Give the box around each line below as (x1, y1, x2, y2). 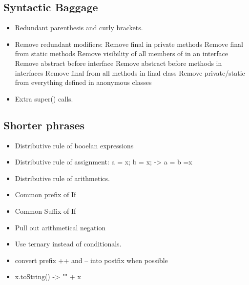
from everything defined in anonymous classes (15, 77, 152, 87)
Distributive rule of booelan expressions (15, 140, 134, 150)
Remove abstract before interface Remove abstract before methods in (15, 58, 222, 68)
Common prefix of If (15, 189, 76, 200)
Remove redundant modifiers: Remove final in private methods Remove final (15, 39, 243, 49)
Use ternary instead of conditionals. (15, 239, 122, 249)
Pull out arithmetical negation (15, 222, 106, 232)
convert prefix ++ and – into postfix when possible (15, 255, 168, 265)
